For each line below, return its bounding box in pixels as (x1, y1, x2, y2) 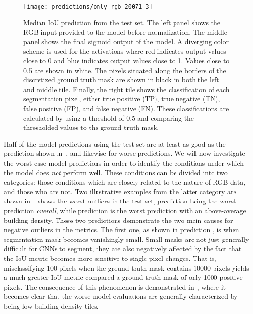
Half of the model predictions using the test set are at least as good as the (4, 138, 226, 148)
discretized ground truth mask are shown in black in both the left (23, 74, 219, 85)
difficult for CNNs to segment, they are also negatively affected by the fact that (4, 243, 242, 254)
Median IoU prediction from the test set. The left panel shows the (23, 17, 221, 27)
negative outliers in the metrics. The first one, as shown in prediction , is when (4, 224, 239, 235)
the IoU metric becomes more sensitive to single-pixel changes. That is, (4, 253, 216, 263)
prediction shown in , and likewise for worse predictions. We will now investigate (4, 148, 245, 158)
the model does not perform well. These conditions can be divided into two (4, 167, 228, 177)
